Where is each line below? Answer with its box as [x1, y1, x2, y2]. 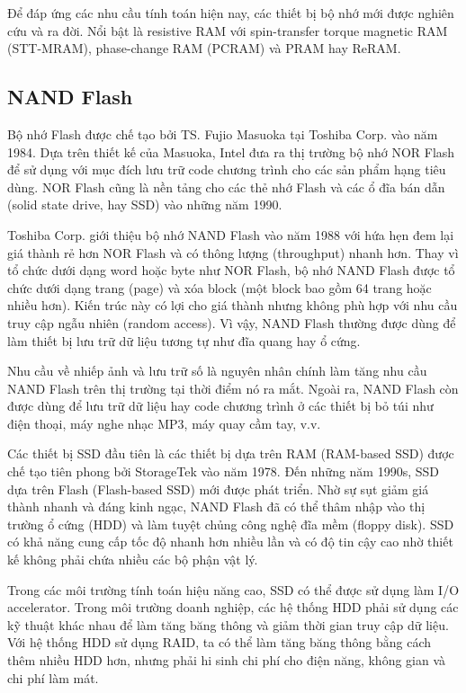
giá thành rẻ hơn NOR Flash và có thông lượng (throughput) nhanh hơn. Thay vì [7, 243, 459, 262]
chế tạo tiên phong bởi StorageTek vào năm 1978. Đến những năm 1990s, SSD [7, 462, 440, 481]
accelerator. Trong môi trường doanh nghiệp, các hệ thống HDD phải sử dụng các [7, 598, 459, 617]
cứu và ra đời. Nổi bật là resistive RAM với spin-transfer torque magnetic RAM [7, 21, 448, 40]
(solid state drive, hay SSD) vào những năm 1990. [7, 195, 282, 214]
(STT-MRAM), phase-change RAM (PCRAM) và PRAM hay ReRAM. [7, 39, 401, 58]
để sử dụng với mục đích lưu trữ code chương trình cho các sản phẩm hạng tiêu [7, 160, 446, 179]
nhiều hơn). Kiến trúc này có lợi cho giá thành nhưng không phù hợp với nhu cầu [7, 296, 458, 315]
